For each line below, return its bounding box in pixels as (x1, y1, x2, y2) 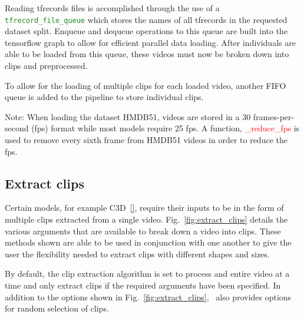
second (5, 122, 29, 134)
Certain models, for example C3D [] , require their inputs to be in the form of (5, 201, 284, 214)
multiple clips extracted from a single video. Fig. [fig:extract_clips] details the (5, 213, 288, 225)
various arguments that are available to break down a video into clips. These (5, 224, 281, 237)
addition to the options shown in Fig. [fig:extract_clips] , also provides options (5, 290, 292, 303)
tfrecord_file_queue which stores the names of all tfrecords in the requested (5, 13, 288, 25)
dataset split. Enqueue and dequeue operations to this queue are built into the (5, 25, 288, 37)
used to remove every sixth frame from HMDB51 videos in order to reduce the (5, 134, 288, 145)
